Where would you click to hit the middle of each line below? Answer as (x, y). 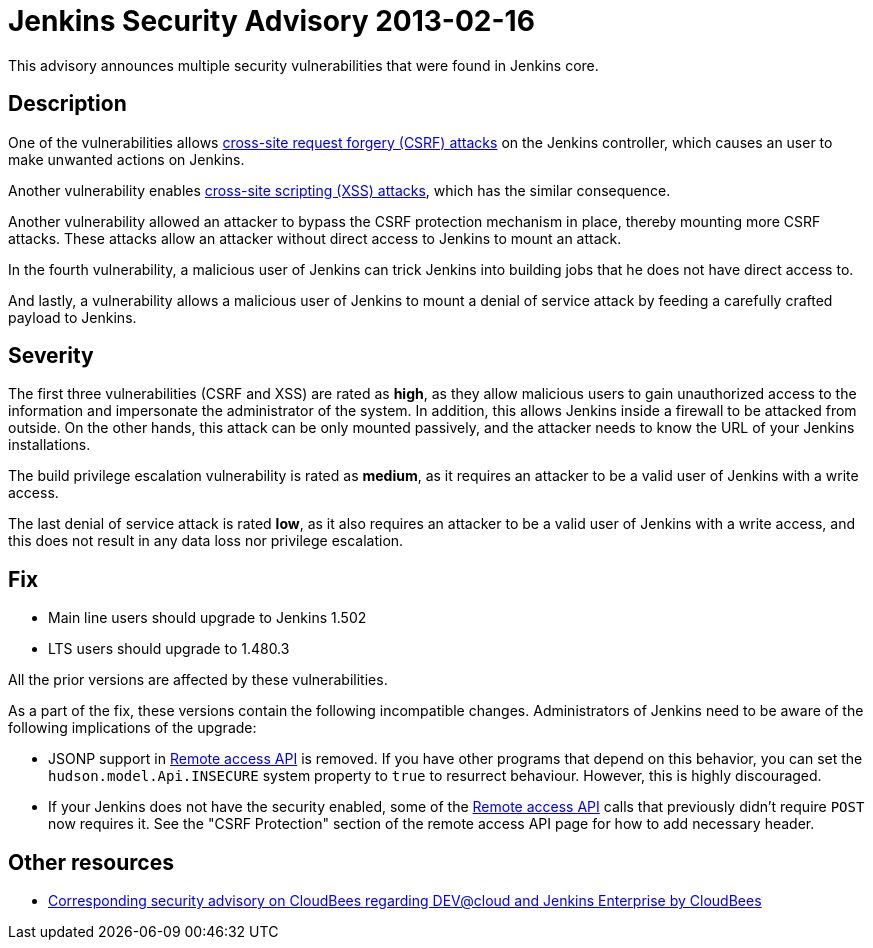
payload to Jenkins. (72, 317)
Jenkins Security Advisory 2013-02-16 (271, 21)
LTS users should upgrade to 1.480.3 (169, 649)
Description (67, 104)
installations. (49, 445)
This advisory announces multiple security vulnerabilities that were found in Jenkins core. (303, 65)
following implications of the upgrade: (132, 728)
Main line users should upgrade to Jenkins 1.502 (207, 618)
